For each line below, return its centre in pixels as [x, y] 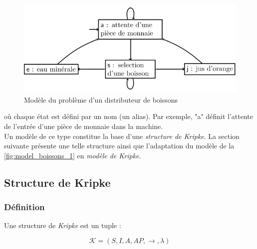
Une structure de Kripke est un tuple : [63, 225]
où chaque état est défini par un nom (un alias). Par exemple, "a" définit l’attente [128, 116]
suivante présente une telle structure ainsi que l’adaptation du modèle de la [119, 146]
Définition [24, 207]
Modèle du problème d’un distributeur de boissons [101, 99]
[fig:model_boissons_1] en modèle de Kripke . [73, 155]
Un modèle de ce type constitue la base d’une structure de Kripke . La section [122, 136]
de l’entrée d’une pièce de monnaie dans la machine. [84, 126]
